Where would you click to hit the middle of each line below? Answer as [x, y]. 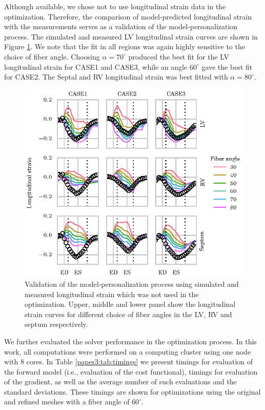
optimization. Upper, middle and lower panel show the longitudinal [130, 304]
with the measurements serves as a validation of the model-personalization [121, 26]
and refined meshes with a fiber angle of [67, 402]
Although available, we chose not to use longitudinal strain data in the [115, 6]
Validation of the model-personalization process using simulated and [132, 284]
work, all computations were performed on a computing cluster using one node [128, 351]
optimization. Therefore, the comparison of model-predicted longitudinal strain [128, 16]
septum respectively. [56, 324]
